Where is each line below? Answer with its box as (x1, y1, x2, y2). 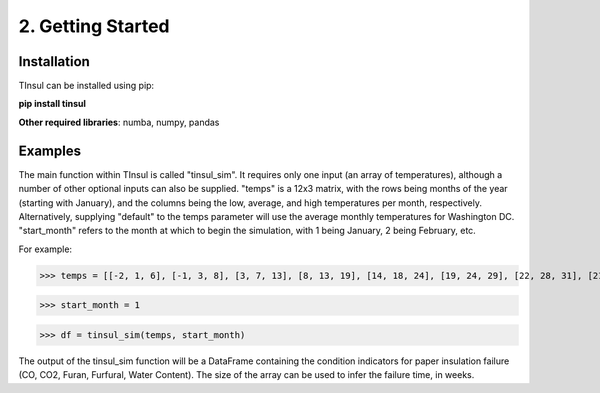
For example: (18, 243, 73, 255)
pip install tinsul (18, 98, 87, 110)
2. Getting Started (18, 15, 170, 37)
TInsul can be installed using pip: (18, 80, 155, 92)
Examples (18, 142, 82, 159)
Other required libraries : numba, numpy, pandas (18, 116, 220, 128)
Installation (18, 53, 90, 70)
